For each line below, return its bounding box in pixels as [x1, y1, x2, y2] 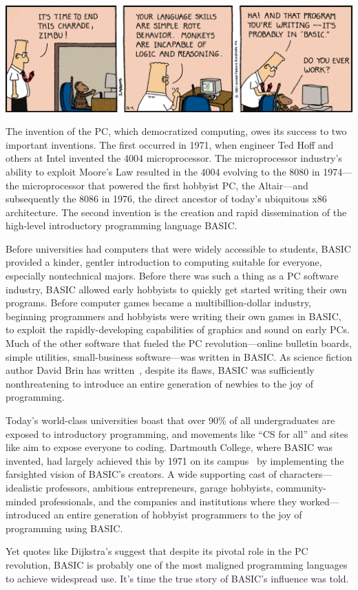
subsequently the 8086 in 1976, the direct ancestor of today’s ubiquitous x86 [6, 191, 327, 206]
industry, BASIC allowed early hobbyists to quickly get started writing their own [6, 282, 347, 296]
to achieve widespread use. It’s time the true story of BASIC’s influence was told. [6, 571, 349, 585]
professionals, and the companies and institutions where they [39, 494, 297, 508]
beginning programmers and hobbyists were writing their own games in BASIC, [6, 308, 341, 323]
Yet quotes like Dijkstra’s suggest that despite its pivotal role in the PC [6, 544, 308, 558]
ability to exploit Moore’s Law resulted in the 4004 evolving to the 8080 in [6, 164, 320, 178]
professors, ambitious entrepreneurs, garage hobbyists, [45, 480, 273, 494]
